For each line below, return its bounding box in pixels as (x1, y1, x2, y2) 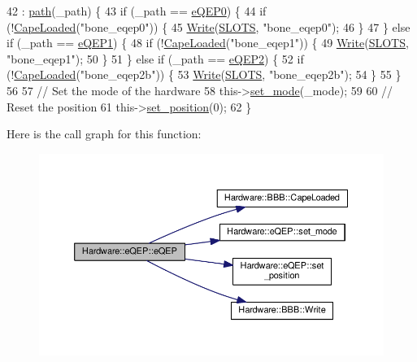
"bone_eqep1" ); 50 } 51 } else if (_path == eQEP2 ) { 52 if (7, 50, 304, 67)
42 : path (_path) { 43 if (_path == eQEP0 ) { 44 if (7, 2, 267, 19)
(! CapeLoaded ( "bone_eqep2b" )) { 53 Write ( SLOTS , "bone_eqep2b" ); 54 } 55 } (7, 66, 402, 83)
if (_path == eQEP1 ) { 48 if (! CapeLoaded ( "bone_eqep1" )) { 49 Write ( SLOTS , (7, 34, 409, 51)
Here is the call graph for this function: (7, 125, 202, 142)
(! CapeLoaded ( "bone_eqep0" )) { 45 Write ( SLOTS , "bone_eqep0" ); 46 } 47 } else (7, 18, 410, 35)
